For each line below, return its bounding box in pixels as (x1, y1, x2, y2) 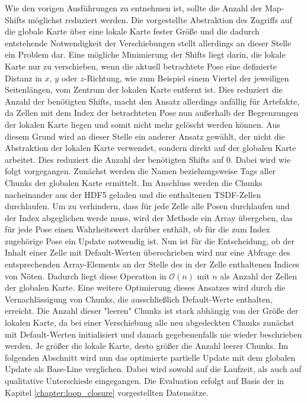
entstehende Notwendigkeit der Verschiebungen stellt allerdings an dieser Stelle (5, 36, 292, 49)
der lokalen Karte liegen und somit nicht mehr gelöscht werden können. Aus (5, 118, 280, 130)
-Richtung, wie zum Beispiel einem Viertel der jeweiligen (84, 71, 289, 84)
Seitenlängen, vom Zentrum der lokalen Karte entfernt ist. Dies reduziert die (5, 83, 283, 96)
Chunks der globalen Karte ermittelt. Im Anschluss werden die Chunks (5, 176, 263, 188)
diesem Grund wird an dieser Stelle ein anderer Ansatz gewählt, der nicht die (5, 130, 285, 142)
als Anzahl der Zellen (220, 269, 297, 282)
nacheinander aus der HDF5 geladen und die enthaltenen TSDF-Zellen (5, 188, 261, 200)
